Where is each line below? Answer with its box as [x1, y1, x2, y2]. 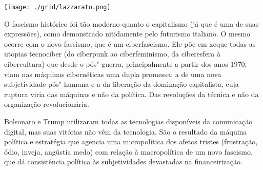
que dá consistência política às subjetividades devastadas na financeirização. [4, 156, 242, 167]
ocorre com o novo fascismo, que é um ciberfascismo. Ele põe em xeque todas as [4, 38, 256, 49]
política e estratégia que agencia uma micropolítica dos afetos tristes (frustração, [4, 136, 258, 147]
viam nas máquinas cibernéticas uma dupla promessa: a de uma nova [4, 68, 221, 79]
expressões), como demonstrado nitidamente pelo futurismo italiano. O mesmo [4, 28, 251, 39]
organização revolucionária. [4, 99, 89, 109]
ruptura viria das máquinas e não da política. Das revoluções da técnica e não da [4, 88, 259, 99]
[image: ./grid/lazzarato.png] [4, 4, 111, 11]
